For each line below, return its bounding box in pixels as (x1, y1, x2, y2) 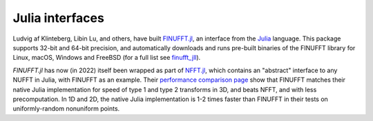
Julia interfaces (12, 10, 105, 25)
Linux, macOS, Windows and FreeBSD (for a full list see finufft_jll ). (12, 54, 201, 62)
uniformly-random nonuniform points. (12, 104, 120, 113)
